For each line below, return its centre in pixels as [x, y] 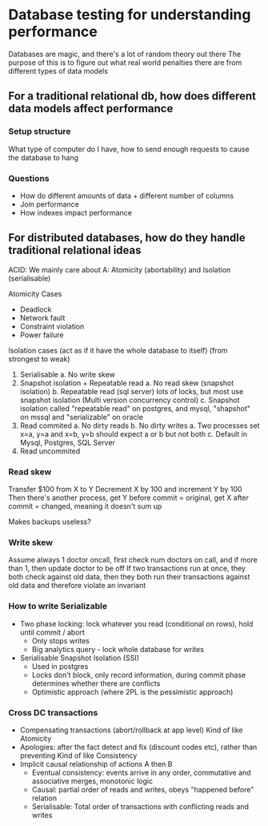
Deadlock [36, 309]
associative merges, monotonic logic [92, 781]
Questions [29, 178]
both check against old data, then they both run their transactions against [129, 577]
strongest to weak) [39, 359]
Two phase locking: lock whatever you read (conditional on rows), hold [136, 623]
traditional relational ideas [75, 250]
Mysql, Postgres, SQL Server [68, 442]
